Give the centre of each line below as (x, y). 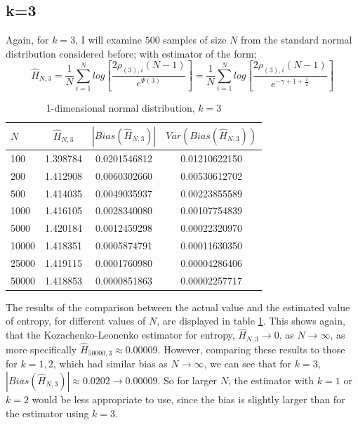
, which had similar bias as (110, 364)
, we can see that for (248, 364)
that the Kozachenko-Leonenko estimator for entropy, (120, 335)
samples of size (195, 40)
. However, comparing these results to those (251, 349)
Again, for (27, 40)
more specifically (41, 349)
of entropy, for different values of (76, 321)
